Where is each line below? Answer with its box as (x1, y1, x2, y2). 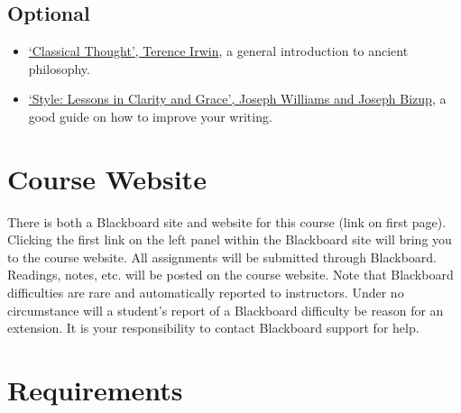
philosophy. (28, 59, 90, 78)
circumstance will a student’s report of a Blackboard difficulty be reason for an (7, 300, 444, 319)
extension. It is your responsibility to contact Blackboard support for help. (7, 318, 420, 337)
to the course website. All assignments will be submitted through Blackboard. (7, 247, 437, 266)
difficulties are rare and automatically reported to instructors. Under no (7, 283, 404, 302)
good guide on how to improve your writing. (28, 106, 272, 125)
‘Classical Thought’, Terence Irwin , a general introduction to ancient (28, 41, 409, 60)
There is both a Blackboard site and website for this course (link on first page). (7, 212, 447, 231)
